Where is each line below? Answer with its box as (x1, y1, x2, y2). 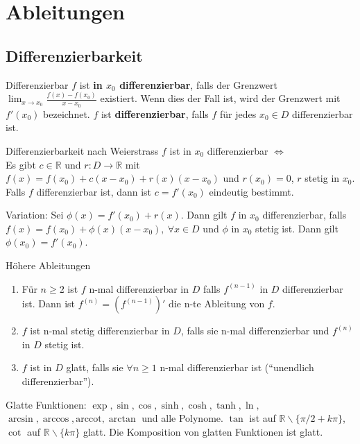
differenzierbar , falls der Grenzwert (119, 77, 277, 92)
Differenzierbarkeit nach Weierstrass (6, 143, 159, 157)
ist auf (249, 411, 276, 425)
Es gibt (6, 157, 36, 171)
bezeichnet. (43, 106, 90, 121)
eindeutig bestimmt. (209, 184, 294, 198)
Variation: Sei (6, 207, 64, 222)
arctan (108, 414, 136, 425)
